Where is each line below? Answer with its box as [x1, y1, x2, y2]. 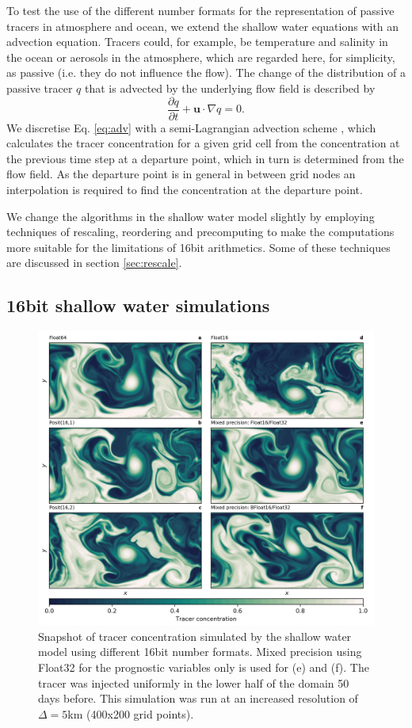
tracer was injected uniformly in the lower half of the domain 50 [38, 674, 349, 691]
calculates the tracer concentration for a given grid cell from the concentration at [6, 135, 400, 151]
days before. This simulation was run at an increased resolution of [38, 690, 358, 707]
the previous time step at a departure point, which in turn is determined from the [6, 150, 404, 166]
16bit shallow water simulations [6, 293, 270, 318]
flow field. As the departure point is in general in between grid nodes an [6, 166, 356, 182]
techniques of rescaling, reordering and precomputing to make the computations [6, 223, 395, 240]
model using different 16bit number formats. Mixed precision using [38, 643, 362, 660]
